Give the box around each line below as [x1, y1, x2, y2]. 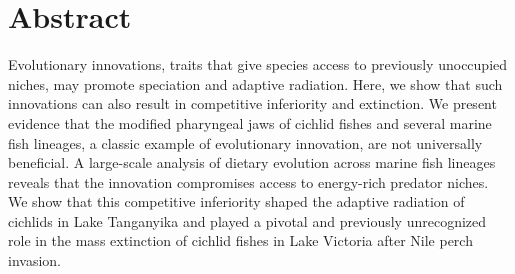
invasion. [8, 250, 61, 271]
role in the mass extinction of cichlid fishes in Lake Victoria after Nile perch [8, 230, 473, 251]
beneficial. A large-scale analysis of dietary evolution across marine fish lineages [8, 152, 496, 173]
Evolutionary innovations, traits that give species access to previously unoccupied [8, 54, 508, 75]
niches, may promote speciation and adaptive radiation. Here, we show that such [8, 73, 503, 94]
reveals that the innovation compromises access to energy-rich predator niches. [8, 171, 489, 192]
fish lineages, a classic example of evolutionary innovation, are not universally [8, 132, 483, 153]
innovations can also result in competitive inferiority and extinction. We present [8, 93, 497, 114]
